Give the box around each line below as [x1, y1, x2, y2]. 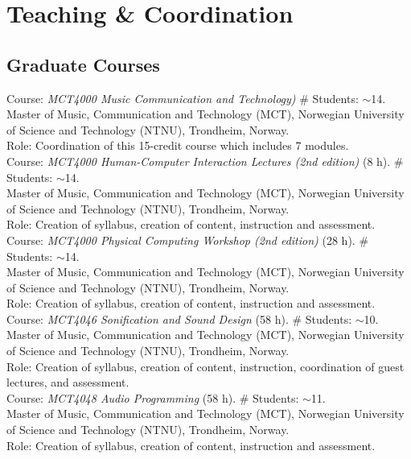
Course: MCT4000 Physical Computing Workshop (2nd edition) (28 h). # [6, 231, 369, 248]
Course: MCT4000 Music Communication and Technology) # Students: [6, 89, 359, 106]
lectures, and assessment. [6, 374, 129, 391]
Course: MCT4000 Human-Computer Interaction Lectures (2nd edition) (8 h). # [6, 152, 404, 169]
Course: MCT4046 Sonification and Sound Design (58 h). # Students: [6, 310, 352, 327]
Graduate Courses [6, 52, 160, 76]
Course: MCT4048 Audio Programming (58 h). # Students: [6, 389, 299, 406]
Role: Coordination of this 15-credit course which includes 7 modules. [6, 137, 349, 154]
